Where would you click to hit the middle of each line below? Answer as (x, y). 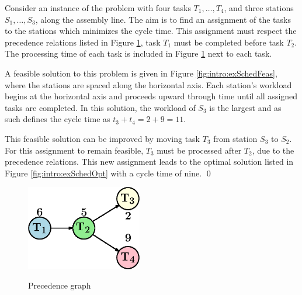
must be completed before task (229, 42)
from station (235, 138)
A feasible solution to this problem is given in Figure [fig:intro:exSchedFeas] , (141, 73)
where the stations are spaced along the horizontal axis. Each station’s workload (148, 84)
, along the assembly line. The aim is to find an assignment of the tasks (163, 19)
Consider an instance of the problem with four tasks (98, 8)
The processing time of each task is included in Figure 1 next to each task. (138, 53)
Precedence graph (60, 285)
